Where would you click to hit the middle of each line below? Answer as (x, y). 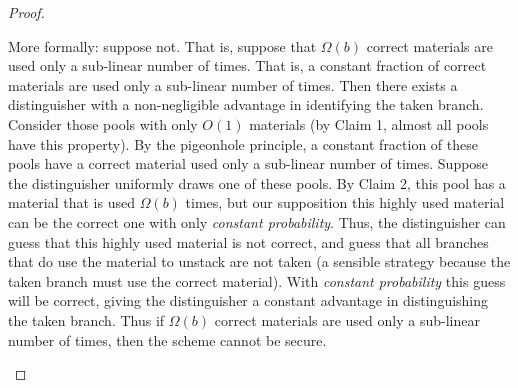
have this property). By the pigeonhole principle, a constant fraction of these (243, 143)
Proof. (26, 12)
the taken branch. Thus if (86, 319)
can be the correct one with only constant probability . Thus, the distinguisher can (257, 221)
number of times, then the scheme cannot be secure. (167, 339)
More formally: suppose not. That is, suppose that (162, 45)
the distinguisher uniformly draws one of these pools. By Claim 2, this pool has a (257, 182)
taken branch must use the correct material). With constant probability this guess (257, 280)
